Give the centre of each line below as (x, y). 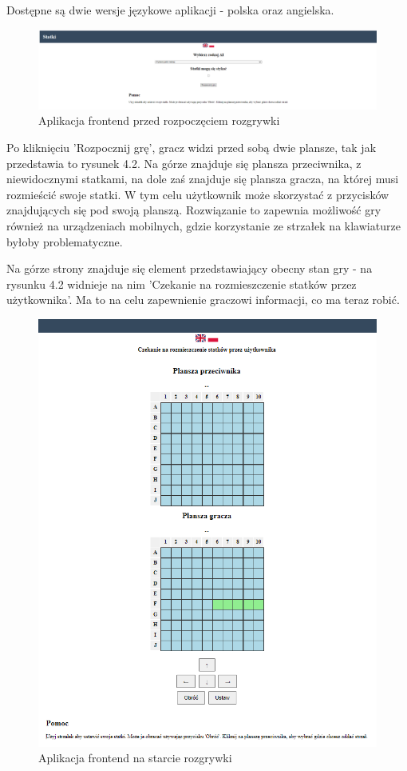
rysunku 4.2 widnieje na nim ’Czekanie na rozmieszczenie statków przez (182, 284)
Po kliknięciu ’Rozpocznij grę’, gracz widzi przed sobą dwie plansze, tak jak (192, 147)
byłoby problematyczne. (65, 241)
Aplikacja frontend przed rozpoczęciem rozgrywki (159, 120)
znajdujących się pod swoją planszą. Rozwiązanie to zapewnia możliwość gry (194, 210)
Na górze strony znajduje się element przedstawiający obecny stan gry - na (190, 268)
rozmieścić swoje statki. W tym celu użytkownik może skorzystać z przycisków (198, 194)
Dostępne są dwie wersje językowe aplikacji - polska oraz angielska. (170, 10)
